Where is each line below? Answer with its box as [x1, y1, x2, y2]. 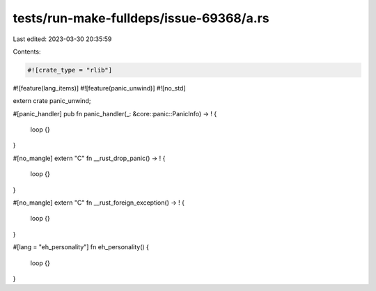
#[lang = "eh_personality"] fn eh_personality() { [13, 243, 150, 251]
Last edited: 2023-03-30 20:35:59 [13, 35, 112, 43]
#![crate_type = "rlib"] [27, 66, 113, 74]
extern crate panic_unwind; [13, 97, 91, 105]
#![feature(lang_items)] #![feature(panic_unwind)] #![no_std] [13, 84, 186, 92]
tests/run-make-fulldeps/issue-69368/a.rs [13, 10, 269, 26]
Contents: [13, 47, 41, 56]
